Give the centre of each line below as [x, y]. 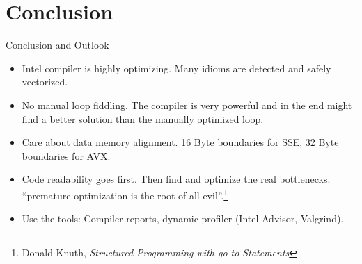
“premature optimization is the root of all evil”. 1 [125, 194]
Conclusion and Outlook [57, 45]
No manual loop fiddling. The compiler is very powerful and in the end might [187, 105]
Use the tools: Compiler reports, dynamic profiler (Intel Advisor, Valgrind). [183, 218]
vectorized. [45, 82]
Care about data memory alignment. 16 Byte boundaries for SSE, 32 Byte [180, 142]
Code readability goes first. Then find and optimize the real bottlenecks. [176, 179]
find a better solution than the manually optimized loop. [143, 118]
